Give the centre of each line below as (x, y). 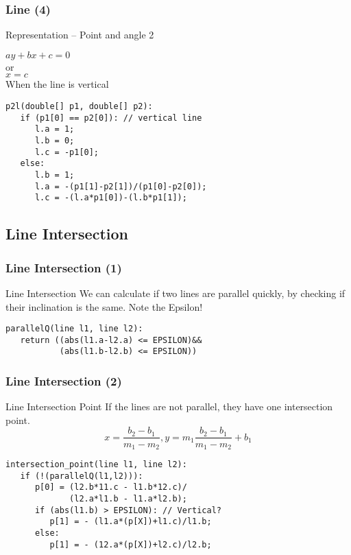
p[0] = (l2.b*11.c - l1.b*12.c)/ (111, 487)
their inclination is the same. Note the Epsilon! (104, 306)
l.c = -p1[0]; (67, 152)
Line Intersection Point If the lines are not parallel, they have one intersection (169, 406)
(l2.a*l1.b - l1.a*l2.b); (128, 498)
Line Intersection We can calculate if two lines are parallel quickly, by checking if (175, 293)
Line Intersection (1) (64, 267)
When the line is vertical (57, 84)
